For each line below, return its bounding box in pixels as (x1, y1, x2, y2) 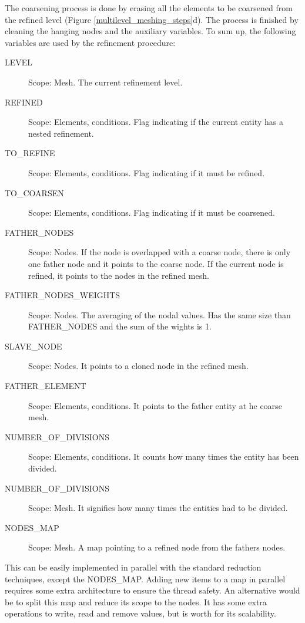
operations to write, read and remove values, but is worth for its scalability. (5, 607, 276, 619)
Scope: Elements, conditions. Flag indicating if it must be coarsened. (28, 206, 275, 219)
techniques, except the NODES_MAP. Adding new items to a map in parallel (5, 572, 286, 585)
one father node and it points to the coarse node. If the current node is (28, 257, 284, 269)
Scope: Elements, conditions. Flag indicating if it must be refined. (28, 166, 265, 179)
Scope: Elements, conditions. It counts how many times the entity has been (28, 450, 299, 463)
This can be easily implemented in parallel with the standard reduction (5, 561, 262, 573)
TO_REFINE (5, 147, 55, 159)
